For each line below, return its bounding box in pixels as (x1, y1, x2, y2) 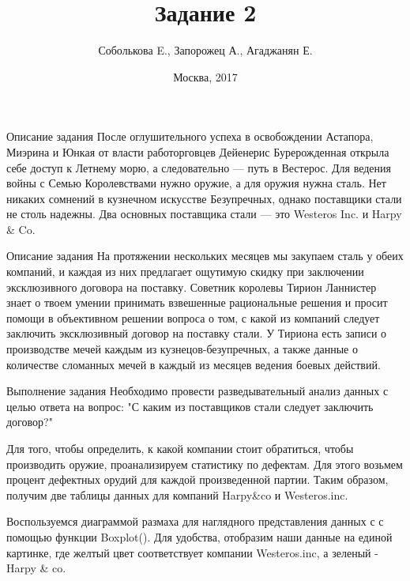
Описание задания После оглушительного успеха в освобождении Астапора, (6, 128, 374, 145)
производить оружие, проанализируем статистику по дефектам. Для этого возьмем (6, 455, 403, 472)
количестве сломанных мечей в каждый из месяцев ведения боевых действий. (6, 356, 381, 372)
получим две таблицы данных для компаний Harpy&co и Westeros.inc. (6, 486, 348, 503)
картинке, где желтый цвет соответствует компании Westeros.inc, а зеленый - (6, 544, 378, 560)
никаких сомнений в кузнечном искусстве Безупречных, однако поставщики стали (6, 190, 402, 206)
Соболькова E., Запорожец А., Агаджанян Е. (98, 42, 313, 58)
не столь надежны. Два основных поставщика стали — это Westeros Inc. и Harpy (6, 206, 402, 222)
